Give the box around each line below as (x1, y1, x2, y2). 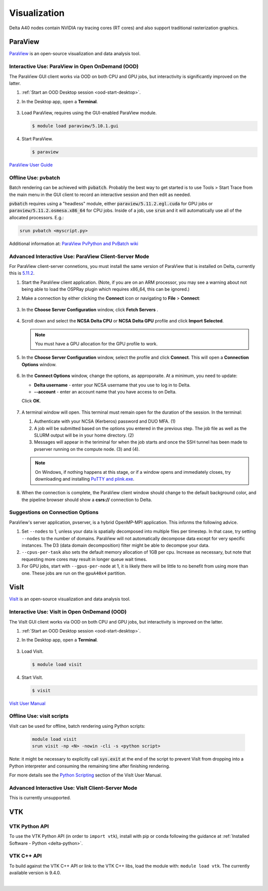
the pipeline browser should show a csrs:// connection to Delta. (21, 497, 152, 503)
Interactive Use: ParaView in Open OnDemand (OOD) (9, 63, 139, 70)
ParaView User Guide (9, 162, 53, 168)
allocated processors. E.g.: (9, 214, 64, 220)
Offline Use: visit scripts (9, 712, 69, 719)
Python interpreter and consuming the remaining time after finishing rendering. (9, 763, 171, 769)
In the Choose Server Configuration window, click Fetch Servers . (21, 307, 158, 313)
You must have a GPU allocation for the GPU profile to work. (35, 341, 158, 347)
